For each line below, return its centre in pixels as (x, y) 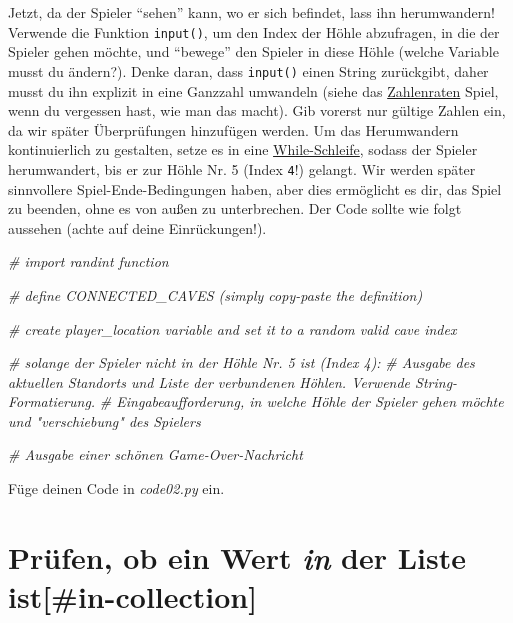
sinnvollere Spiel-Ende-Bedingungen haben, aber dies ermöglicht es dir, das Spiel (255, 188)
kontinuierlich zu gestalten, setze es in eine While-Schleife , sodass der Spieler (243, 149)
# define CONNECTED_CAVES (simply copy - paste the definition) (215, 294)
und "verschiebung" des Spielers (104, 420)
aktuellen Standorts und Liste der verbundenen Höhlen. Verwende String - (233, 381)
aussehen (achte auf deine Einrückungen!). (137, 227)
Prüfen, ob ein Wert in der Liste (237, 557)
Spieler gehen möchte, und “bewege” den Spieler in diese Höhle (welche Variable (253, 51)
